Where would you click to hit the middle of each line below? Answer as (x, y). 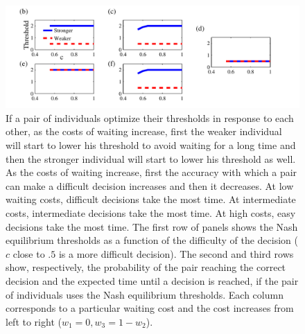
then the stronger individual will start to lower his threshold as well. (151, 158)
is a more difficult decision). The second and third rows (176, 253)
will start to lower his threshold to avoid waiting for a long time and (151, 145)
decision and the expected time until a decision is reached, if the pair (152, 280)
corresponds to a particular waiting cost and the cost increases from (150, 308)
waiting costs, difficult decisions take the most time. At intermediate (151, 199)
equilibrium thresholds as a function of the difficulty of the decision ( (152, 240)
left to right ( (34, 321)
